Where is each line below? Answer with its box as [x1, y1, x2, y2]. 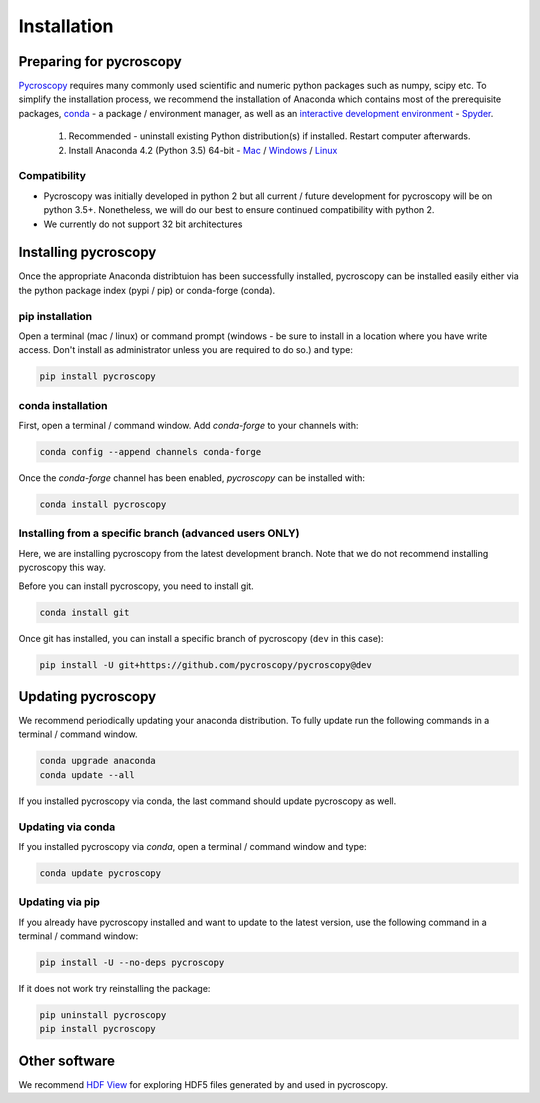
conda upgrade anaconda [39, 755, 157, 767]
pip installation [18, 309, 93, 323]
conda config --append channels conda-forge [39, 446, 262, 458]
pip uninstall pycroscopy [39, 1009, 167, 1020]
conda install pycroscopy [39, 499, 167, 510]
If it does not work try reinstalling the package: [18, 982, 211, 994]
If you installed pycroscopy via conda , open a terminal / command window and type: [18, 840, 367, 852]
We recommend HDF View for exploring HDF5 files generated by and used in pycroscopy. [18, 1078, 389, 1090]
